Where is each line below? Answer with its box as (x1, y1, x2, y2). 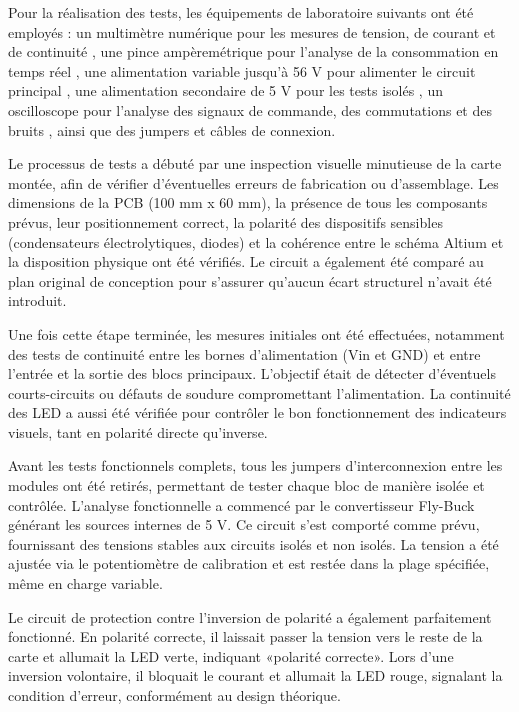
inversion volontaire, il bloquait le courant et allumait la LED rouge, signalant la (8, 665, 503, 686)
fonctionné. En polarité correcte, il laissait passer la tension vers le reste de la (8, 626, 483, 647)
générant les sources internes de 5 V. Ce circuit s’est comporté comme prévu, (8, 514, 480, 535)
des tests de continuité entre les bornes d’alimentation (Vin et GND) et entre (8, 343, 481, 364)
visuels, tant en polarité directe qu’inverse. (8, 421, 268, 442)
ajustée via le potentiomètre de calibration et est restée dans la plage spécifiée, (8, 553, 490, 574)
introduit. (8, 290, 67, 311)
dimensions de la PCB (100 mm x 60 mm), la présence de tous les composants (8, 192, 488, 213)
